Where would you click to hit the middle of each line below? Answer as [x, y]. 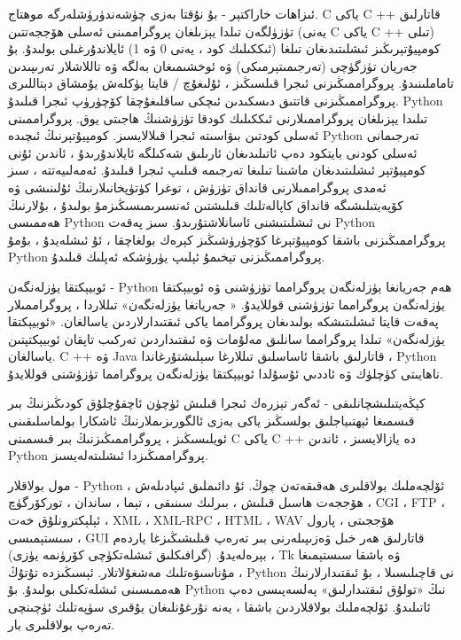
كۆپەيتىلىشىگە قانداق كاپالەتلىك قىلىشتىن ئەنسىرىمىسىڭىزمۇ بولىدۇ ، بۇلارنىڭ [206, 204]
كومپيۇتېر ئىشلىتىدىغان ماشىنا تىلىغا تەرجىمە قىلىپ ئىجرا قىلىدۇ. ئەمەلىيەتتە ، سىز [217, 170]
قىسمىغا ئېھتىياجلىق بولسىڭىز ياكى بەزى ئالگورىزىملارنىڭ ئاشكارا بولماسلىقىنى [211, 421]
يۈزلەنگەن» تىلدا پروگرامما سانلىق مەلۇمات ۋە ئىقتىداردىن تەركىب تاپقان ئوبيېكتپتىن [227, 338]
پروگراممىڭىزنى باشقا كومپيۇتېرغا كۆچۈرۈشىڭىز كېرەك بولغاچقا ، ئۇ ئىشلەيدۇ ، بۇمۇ [227, 239]
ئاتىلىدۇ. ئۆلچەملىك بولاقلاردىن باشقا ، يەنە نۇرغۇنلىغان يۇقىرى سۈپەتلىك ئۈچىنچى [219, 606]
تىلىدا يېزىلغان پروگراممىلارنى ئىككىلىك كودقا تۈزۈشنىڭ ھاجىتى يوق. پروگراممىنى [218, 117]
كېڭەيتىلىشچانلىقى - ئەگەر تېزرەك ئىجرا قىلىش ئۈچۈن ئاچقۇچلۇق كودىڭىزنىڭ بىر [217, 403]
